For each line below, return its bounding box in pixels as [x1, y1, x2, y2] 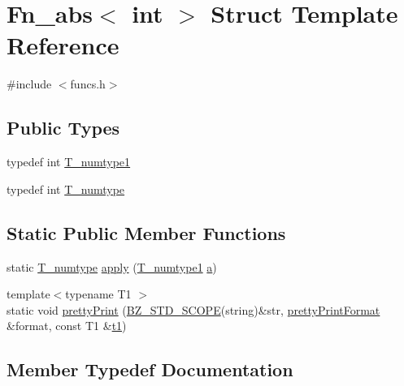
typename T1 [65, 285, 132, 302]
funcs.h [70, 75, 106, 92]
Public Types [7, 115, 120, 140]
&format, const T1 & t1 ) [7, 317, 127, 334]
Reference [7, 28, 119, 62]
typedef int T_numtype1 [7, 153, 131, 170]
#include [7, 75, 52, 92]
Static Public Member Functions [7, 220, 286, 245]
